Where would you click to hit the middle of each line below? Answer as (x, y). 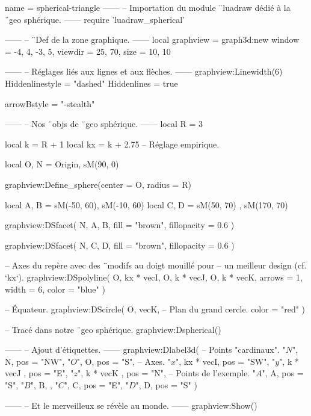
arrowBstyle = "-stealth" (50, 103)
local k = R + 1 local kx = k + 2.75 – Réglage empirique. (112, 144)
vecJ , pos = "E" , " (39, 373)
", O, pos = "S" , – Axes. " (124, 361)
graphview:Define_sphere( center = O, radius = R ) (98, 184)
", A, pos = (283, 373)
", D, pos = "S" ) (166, 385)
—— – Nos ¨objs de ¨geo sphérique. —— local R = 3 (104, 124)
